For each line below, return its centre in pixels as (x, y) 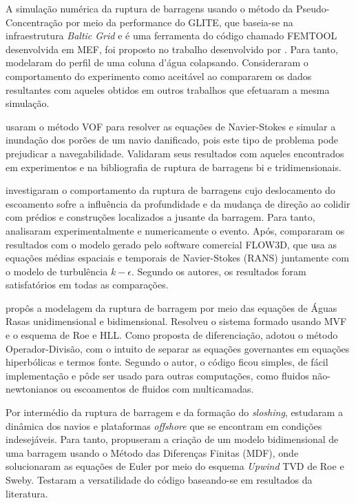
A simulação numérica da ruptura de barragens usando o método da (149, 8)
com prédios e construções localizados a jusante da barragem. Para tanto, (160, 217)
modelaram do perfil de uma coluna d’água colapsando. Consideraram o (157, 62)
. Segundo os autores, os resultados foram (219, 271)
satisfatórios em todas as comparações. (87, 285)
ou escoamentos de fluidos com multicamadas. (157, 389)
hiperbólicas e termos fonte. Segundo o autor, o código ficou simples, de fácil (167, 362)
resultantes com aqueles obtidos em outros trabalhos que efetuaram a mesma (168, 89)
